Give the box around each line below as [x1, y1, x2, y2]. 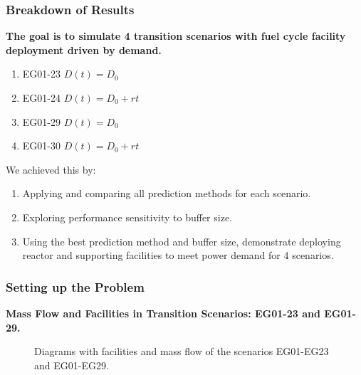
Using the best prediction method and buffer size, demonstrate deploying [22, 233, 341, 248]
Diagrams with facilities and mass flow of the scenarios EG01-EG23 [34, 344, 329, 359]
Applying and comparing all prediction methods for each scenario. [22, 186, 311, 201]
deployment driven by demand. [6, 42, 162, 57]
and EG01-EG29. [34, 357, 109, 372]
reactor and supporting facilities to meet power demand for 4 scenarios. [22, 248, 334, 263]
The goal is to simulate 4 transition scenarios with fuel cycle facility [6, 28, 346, 43]
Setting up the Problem [6, 278, 145, 295]
